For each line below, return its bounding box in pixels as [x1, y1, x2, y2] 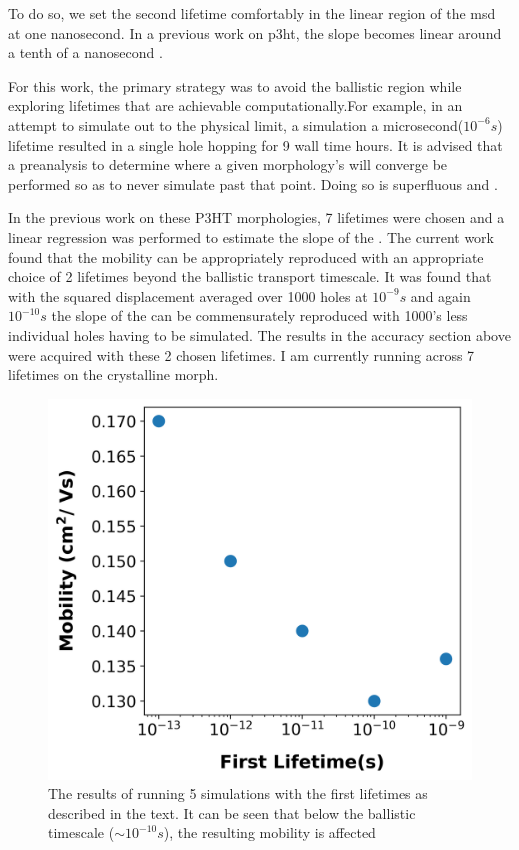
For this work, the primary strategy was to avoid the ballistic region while [8, 75, 462, 96]
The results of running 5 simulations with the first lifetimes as [48, 783, 428, 804]
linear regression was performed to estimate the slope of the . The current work [8, 226, 494, 247]
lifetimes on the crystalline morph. [8, 364, 219, 385]
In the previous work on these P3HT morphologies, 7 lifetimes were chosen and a [8, 207, 505, 228]
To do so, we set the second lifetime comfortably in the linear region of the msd [8, 3, 496, 23]
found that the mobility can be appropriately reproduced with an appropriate [8, 246, 484, 267]
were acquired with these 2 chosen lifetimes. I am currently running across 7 [8, 344, 475, 365]
